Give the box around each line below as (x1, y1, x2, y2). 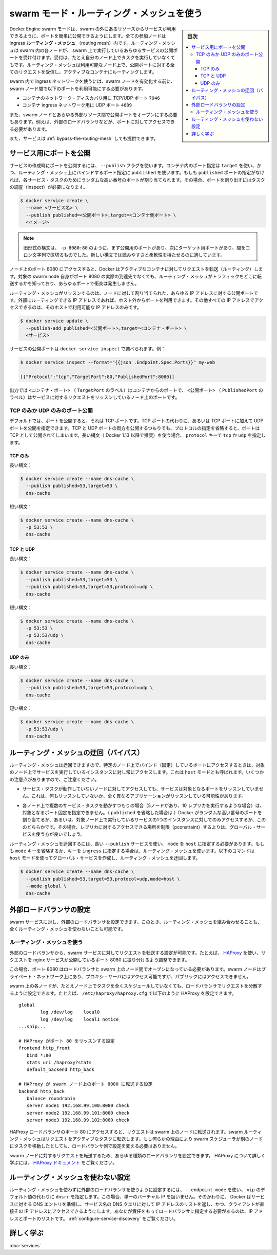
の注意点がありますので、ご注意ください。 (9, 776, 100, 782)
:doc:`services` (9, 1242, 41, 1248)
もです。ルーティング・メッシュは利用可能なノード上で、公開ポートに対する (9, 62, 170, 68)
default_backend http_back (26, 1067, 95, 1072)
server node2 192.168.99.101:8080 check (26, 1110, 130, 1116)
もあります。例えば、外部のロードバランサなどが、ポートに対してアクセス (9, 119, 166, 125)
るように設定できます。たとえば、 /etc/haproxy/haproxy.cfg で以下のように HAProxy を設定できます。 (9, 990, 236, 996)
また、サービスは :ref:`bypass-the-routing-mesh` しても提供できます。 (9, 135, 159, 141)
